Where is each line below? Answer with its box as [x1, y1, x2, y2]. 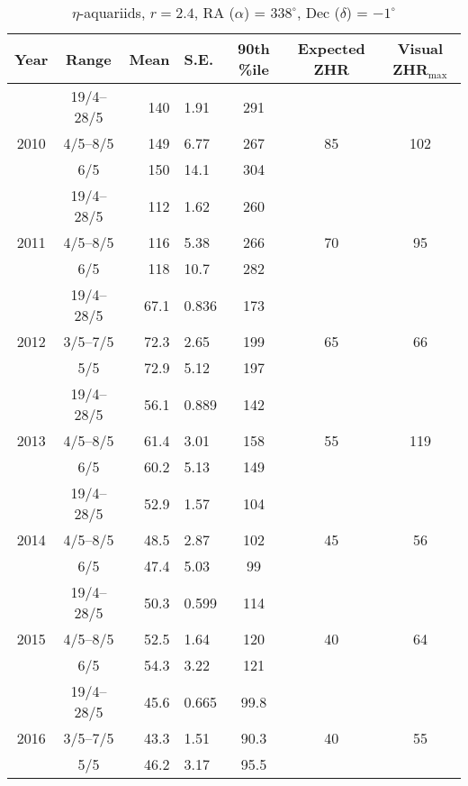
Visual [397, 38, 444, 59]
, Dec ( [296, 2, 340, 23]
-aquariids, [78, 2, 146, 23]
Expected [297, 38, 365, 59]
